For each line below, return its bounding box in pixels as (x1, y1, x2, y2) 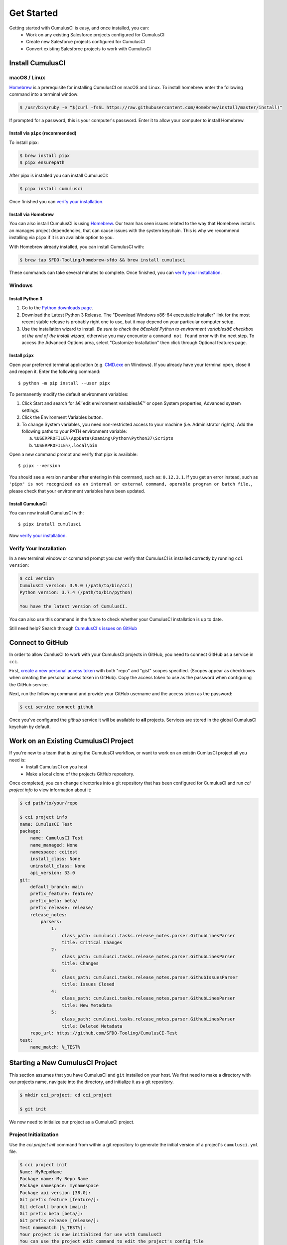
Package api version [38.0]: (19, 1190, 91, 1195)
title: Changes (61, 961, 99, 966)
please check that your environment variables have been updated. (9, 488, 145, 494)
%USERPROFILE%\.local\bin (34, 442, 98, 448)
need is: (9, 757, 26, 763)
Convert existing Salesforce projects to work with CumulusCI (26, 45, 151, 52)
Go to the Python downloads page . (21, 305, 93, 311)
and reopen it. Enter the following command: (9, 369, 101, 374)
